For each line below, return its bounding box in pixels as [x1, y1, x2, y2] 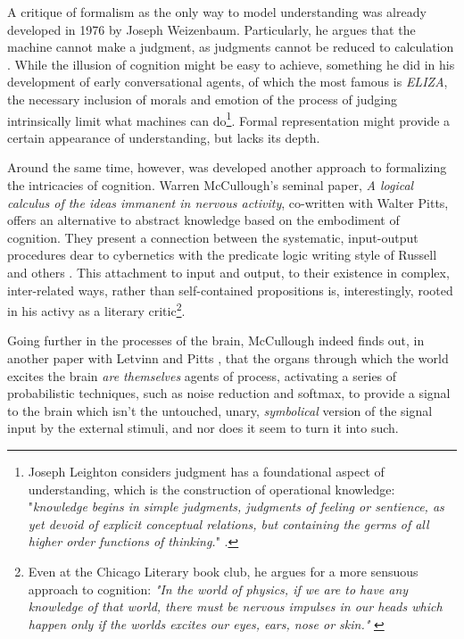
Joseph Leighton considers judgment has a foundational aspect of [28, 461, 385, 480]
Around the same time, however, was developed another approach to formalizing [7, 158, 447, 177]
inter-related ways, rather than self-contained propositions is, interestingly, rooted [7, 280, 453, 299]
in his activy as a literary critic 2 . [7, 299, 186, 319]
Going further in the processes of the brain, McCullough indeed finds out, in [7, 331, 425, 350]
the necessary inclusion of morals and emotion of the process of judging [7, 89, 397, 108]
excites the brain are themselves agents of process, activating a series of [7, 366, 397, 385]
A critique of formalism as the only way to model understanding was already [7, 3, 427, 21]
